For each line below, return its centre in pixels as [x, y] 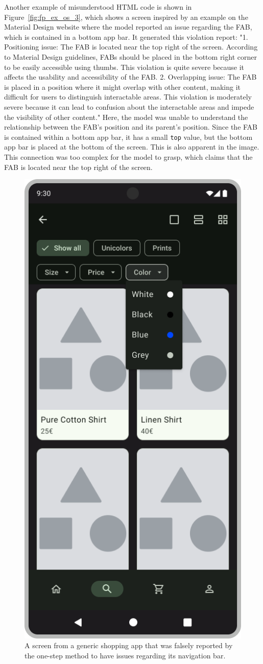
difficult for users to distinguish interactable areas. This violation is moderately [128, 97]
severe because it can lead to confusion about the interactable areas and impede [129, 106]
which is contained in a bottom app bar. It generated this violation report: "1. [126, 36]
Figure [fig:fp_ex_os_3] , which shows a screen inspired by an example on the [126, 17]
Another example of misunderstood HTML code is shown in [98, 7]
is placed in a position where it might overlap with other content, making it [123, 87]
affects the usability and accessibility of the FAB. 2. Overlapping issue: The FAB [130, 77]
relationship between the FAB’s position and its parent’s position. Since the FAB [131, 127]
